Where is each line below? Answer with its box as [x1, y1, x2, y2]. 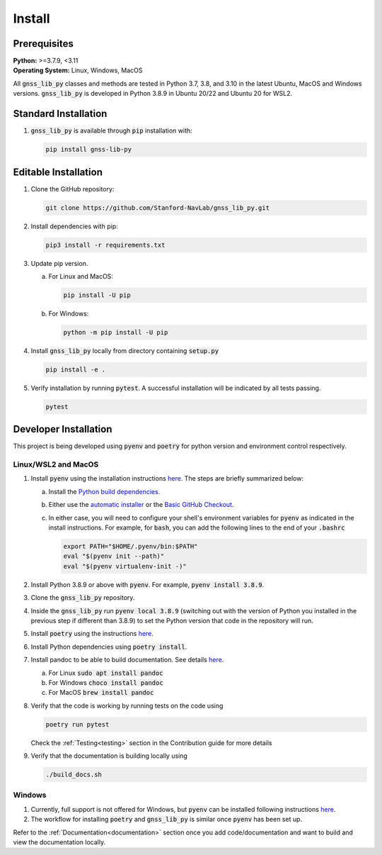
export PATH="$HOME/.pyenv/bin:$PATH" [63, 542, 198, 551]
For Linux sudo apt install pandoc [48, 669, 163, 677]
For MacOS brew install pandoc [48, 688, 154, 697]
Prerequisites [13, 38, 74, 50]
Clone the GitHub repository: [30, 184, 115, 193]
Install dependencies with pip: [30, 222, 118, 230]
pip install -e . [45, 365, 106, 374]
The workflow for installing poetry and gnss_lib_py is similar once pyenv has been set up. [30, 815, 303, 824]
